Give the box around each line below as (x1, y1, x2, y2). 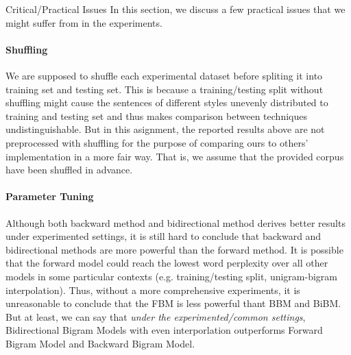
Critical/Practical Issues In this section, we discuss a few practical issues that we (5, 2, 346, 16)
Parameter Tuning (5, 189, 94, 204)
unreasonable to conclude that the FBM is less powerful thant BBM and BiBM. (5, 296, 341, 310)
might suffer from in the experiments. (5, 15, 162, 29)
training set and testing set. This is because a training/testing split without (5, 82, 324, 96)
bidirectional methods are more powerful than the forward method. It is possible (5, 242, 343, 256)
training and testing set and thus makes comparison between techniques (5, 108, 307, 123)
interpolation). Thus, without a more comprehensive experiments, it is (5, 282, 300, 297)
